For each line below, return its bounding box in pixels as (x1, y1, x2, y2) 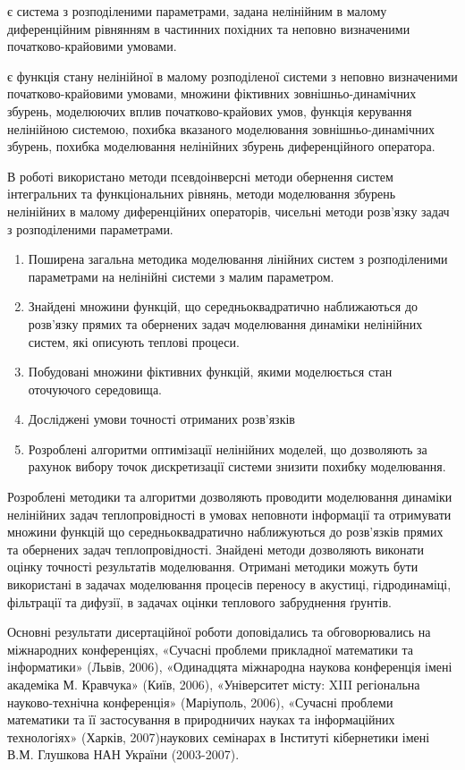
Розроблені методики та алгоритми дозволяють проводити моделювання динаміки (7, 487, 452, 506)
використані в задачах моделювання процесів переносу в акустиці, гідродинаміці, (7, 575, 452, 594)
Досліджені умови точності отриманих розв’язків (28, 410, 295, 428)
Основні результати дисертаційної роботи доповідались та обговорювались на (7, 622, 431, 641)
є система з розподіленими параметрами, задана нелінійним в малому (7, 2, 387, 20)
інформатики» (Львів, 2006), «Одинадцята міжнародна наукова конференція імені (7, 657, 452, 676)
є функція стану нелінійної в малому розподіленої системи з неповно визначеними (7, 66, 458, 85)
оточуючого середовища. (28, 379, 162, 398)
